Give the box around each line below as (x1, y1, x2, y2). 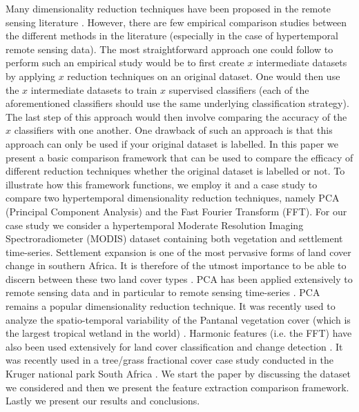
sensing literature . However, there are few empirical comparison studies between (6, 14, 347, 29)
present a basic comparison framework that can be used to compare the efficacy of (6, 150, 353, 164)
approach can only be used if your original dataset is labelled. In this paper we (6, 136, 338, 150)
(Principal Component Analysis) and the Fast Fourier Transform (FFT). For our (6, 204, 347, 218)
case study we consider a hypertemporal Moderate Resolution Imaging (6, 217, 304, 232)
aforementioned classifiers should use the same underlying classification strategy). (6, 96, 349, 110)
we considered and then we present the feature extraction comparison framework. (6, 380, 349, 394)
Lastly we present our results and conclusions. (6, 393, 200, 408)
